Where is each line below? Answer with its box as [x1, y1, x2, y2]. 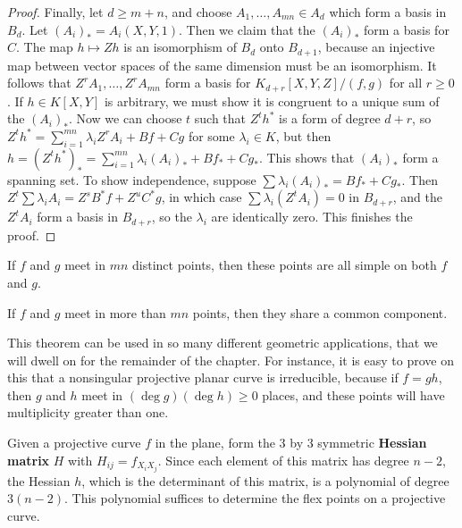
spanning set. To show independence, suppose [7, 170, 256, 189]
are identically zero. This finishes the [211, 207, 413, 226]
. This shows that [258, 147, 355, 166]
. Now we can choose [68, 109, 182, 128]
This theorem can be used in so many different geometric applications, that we [7, 333, 438, 352]
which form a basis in [329, 3, 447, 21]
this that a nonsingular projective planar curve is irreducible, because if [7, 368, 399, 387]
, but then [275, 126, 332, 145]
